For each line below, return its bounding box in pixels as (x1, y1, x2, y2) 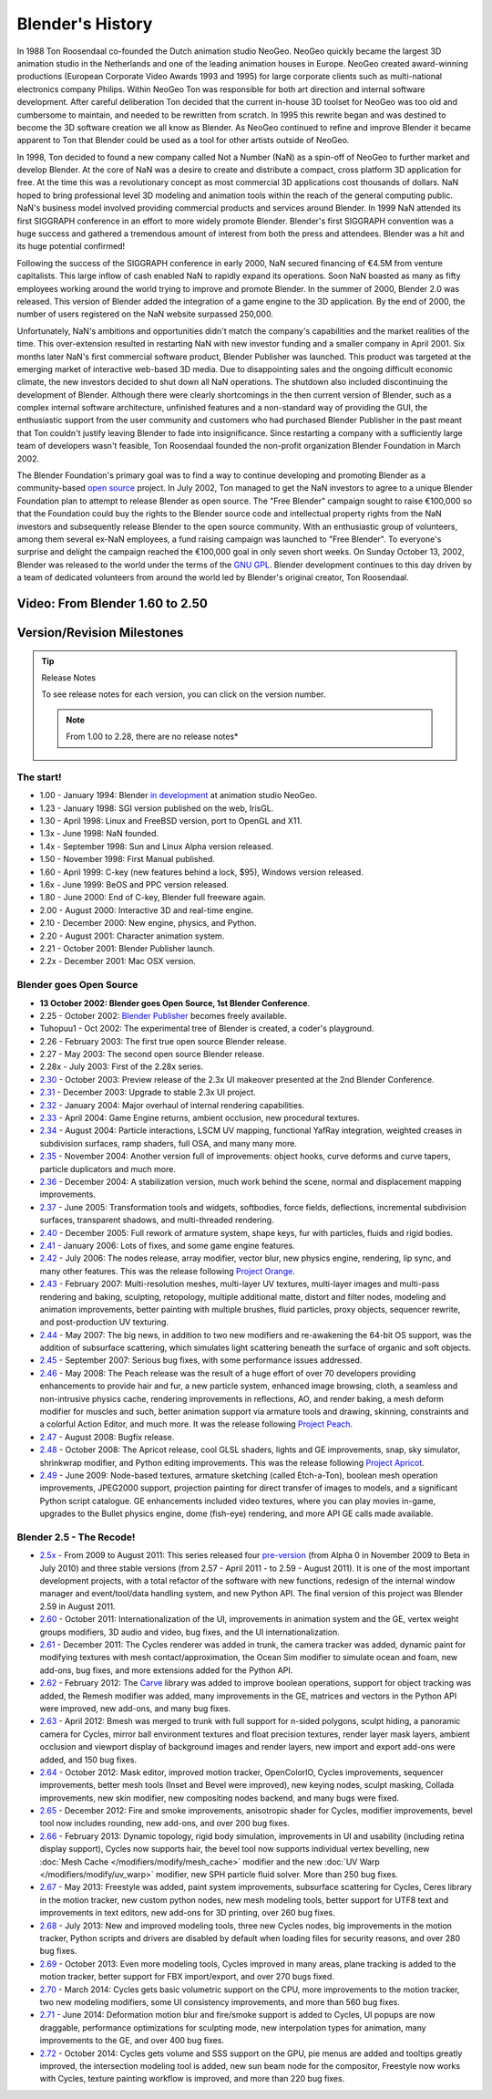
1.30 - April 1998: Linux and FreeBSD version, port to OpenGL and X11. (39, 816, 302, 826)
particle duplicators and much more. (39, 1163, 177, 1174)
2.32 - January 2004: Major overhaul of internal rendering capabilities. (39, 1099, 305, 1110)
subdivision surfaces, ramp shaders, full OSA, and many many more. (39, 1138, 298, 1148)
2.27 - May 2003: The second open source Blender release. (39, 1049, 265, 1060)
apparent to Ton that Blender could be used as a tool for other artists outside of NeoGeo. (16, 135, 350, 146)
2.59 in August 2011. (39, 1601, 116, 1612)
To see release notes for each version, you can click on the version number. (41, 689, 326, 700)
